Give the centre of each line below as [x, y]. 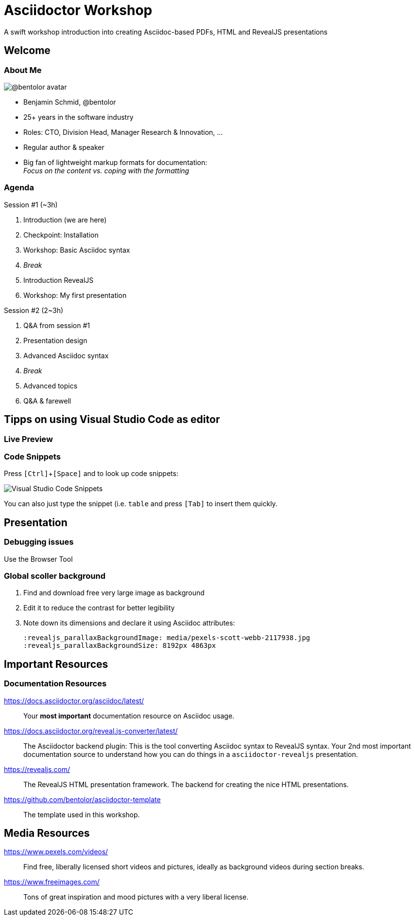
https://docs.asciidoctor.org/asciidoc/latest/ [74, 700]
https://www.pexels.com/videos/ [56, 852]
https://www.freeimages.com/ [52, 882]
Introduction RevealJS [59, 280]
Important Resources [56, 664]
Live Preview [28, 439]
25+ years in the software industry [78, 117]
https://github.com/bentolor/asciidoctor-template [82, 799]
